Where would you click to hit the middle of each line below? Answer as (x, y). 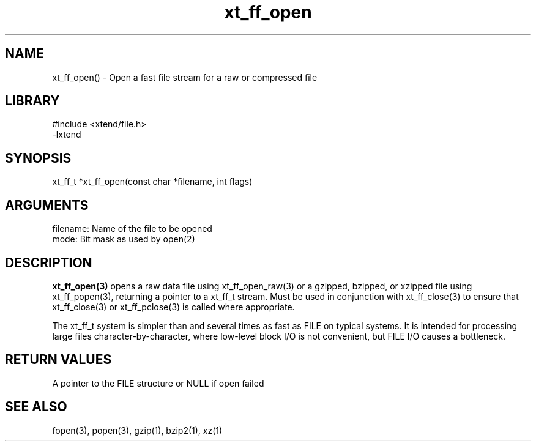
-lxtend (67, 135)
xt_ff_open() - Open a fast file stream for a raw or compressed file (185, 77)
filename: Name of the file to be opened (132, 229)
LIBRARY (32, 101)
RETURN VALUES (58, 360)
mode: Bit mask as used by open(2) (124, 239)
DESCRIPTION (49, 262)
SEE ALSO (36, 407)
